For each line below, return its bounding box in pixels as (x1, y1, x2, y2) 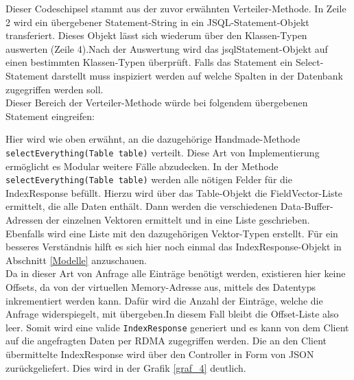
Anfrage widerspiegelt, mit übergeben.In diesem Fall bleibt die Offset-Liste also (5, 307, 339, 321)
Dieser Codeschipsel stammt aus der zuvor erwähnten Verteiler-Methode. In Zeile (5, 1, 346, 15)
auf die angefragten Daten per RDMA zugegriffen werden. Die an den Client (5, 333, 327, 348)
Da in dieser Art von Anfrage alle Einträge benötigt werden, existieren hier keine (5, 266, 346, 281)
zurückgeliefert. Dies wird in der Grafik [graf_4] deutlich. (5, 360, 246, 375)
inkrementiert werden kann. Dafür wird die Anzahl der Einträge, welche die (5, 293, 323, 307)
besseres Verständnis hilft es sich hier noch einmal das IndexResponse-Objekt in (5, 239, 342, 254)
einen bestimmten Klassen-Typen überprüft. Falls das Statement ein (5, 55, 293, 69)
